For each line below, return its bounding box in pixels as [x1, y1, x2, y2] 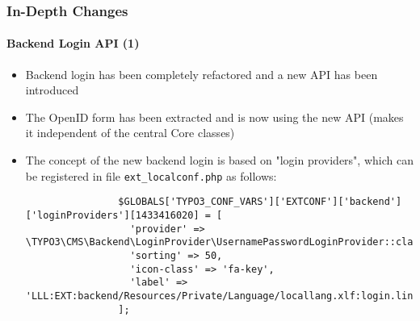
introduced [25, 81, 79, 98]
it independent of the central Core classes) [25, 124, 235, 141]
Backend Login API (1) [6, 35, 140, 52]
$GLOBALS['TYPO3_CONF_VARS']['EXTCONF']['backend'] [118, 196, 402, 208]
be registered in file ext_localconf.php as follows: [25, 167, 277, 184]
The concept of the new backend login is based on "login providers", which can [25, 152, 414, 169]
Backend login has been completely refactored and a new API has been [25, 65, 378, 82]
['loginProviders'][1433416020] [25, 209, 199, 221]
